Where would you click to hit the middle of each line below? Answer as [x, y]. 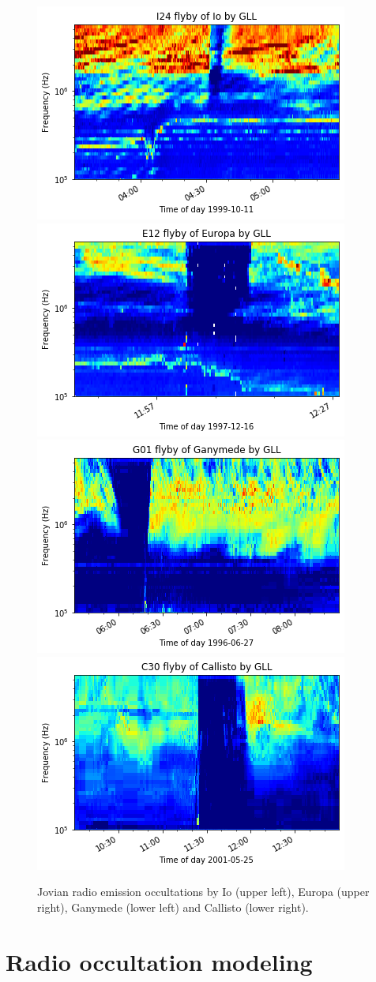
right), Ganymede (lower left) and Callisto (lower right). [173, 907]
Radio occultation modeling [159, 961]
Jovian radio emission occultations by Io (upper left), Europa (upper [203, 892]
